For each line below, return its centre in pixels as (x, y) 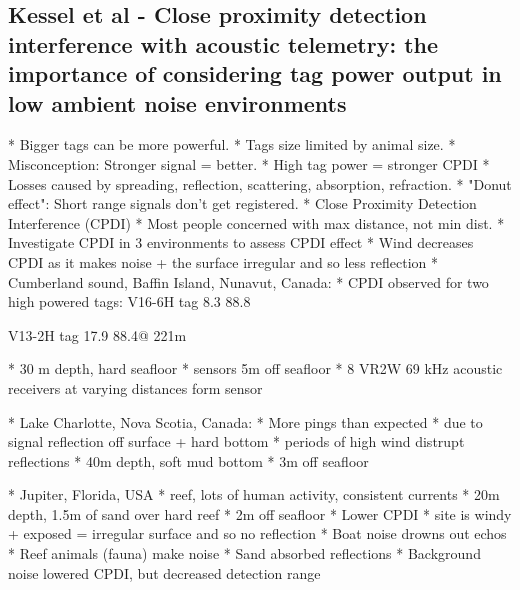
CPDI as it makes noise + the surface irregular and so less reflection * (223, 261)
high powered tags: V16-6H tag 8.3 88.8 (129, 301)
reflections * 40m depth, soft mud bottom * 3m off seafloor (188, 460)
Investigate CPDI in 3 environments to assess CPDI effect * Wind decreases (241, 242)
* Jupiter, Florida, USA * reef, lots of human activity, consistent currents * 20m (254, 494)
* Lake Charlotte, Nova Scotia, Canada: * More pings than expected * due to (245, 421)
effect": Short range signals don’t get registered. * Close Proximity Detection (242, 203)
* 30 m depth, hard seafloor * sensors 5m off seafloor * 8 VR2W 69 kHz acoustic (255, 368)
